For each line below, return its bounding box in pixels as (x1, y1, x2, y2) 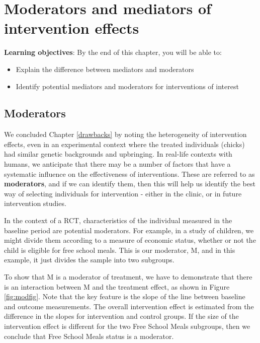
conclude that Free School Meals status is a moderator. (4, 330, 174, 341)
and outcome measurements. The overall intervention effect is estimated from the (4, 301, 254, 311)
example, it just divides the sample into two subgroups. (4, 254, 175, 265)
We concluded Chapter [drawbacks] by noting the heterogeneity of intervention (4, 129, 247, 140)
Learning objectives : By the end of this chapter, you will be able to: (4, 47, 222, 57)
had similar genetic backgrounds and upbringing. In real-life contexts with (4, 149, 232, 159)
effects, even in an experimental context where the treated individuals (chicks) (4, 139, 245, 149)
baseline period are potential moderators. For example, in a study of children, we (4, 225, 254, 235)
